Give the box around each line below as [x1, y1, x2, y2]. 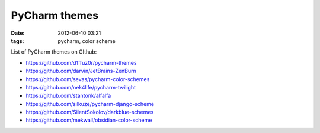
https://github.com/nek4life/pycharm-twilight [25, 84, 136, 91]
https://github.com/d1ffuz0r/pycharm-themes [25, 59, 137, 66]
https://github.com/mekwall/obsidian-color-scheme [25, 117, 152, 124]
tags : [11, 37, 24, 44]
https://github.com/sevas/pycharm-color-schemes [25, 75, 150, 82]
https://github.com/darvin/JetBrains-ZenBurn [25, 68, 136, 75]
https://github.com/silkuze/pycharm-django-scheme [25, 100, 154, 107]
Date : [11, 29, 25, 36]
